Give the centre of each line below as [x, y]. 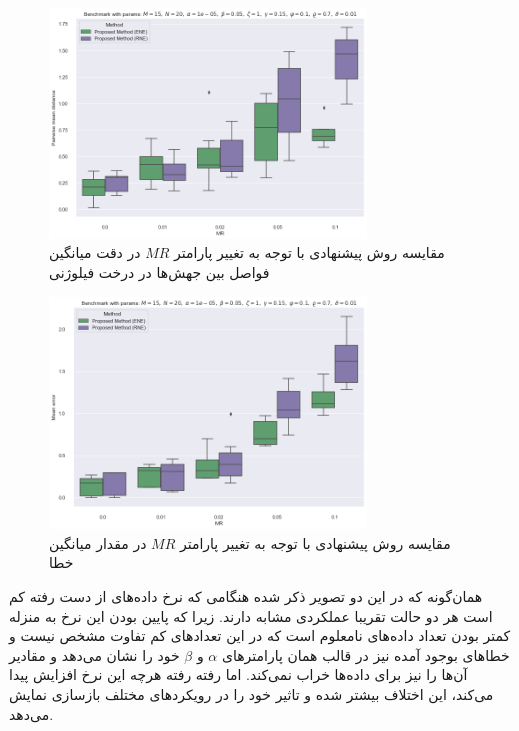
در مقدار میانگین [98, 542]
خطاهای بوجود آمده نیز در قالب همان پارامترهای [365, 654]
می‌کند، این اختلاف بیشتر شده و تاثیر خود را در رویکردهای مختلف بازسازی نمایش [251, 694]
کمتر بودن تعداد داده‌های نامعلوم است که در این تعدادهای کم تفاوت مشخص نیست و [260, 635]
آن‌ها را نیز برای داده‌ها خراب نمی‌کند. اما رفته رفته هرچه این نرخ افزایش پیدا [238, 674]
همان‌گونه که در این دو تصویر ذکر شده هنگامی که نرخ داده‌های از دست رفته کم [246, 596]
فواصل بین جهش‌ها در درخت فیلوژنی [159, 271]
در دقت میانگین [95, 252]
